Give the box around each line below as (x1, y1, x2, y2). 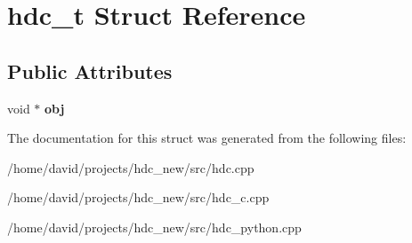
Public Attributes (7, 57, 173, 84)
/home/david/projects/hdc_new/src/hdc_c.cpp (7, 188, 270, 207)
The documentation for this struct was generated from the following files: (7, 129, 407, 147)
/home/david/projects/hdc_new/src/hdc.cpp (7, 158, 254, 176)
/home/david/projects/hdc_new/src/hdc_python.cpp (7, 217, 302, 236)
